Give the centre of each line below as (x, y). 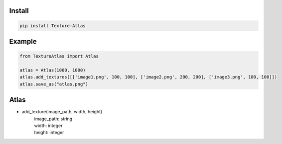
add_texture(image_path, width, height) (62, 112)
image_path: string (53, 119)
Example (23, 41)
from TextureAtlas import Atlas (59, 56)
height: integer (49, 133)
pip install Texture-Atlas (53, 26)
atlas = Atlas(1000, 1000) (53, 70)
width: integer (48, 126)
